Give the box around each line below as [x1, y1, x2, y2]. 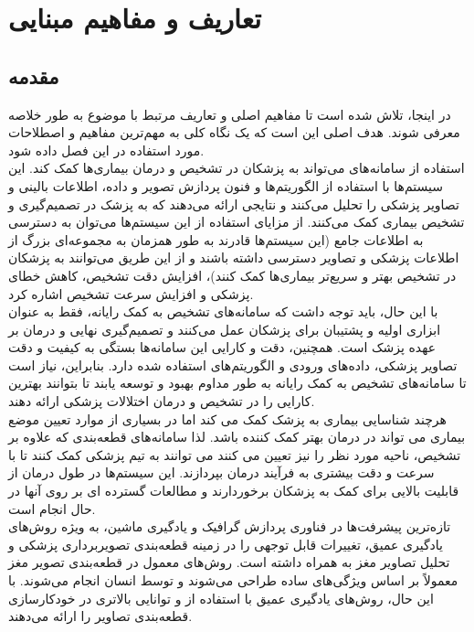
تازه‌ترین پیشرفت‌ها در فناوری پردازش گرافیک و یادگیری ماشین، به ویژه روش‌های [8, 517, 451, 536]
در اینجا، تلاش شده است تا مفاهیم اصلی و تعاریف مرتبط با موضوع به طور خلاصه [8, 104, 451, 123]
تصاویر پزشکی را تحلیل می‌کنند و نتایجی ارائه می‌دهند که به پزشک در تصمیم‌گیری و [8, 194, 459, 213]
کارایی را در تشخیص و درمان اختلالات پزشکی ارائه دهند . [8, 391, 315, 411]
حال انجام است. [8, 498, 96, 518]
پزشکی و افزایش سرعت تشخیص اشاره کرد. [8, 284, 254, 303]
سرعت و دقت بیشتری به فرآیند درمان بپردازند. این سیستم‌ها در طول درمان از [8, 463, 435, 482]
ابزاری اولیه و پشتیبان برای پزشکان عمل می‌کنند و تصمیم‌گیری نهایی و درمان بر [8, 319, 441, 338]
